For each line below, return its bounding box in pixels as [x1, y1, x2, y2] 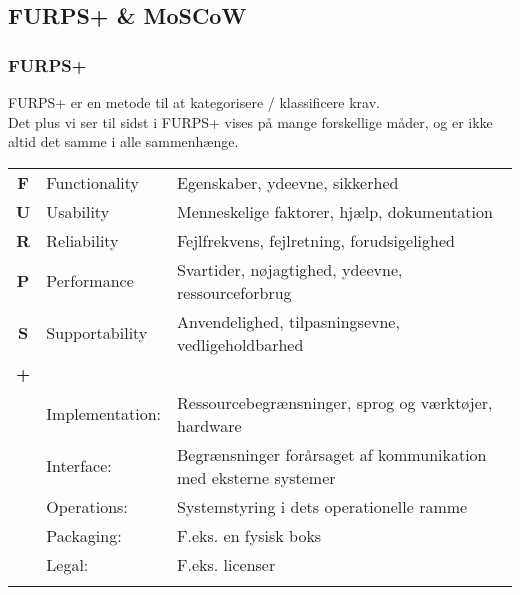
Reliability [46, 228, 119, 252]
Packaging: [46, 523, 122, 547]
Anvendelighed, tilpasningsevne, [177, 309, 400, 333]
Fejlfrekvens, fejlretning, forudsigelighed [177, 228, 455, 252]
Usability [46, 199, 110, 223]
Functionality [46, 170, 140, 194]
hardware [177, 413, 242, 437]
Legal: [46, 552, 89, 576]
